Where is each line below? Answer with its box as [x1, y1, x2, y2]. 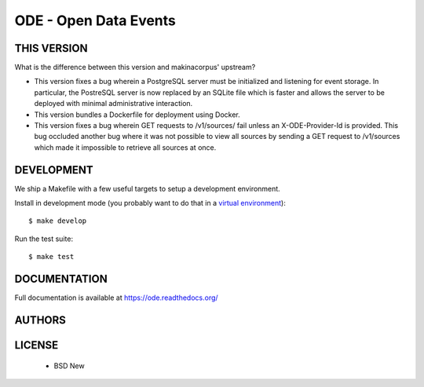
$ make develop [28, 217, 87, 225]
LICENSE [14, 338, 59, 352]
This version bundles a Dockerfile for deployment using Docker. [34, 110, 240, 119]
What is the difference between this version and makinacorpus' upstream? [14, 63, 256, 72]
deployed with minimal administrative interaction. [34, 99, 193, 108]
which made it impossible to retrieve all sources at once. [34, 142, 217, 152]
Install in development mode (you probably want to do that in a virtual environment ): [14, 199, 286, 208]
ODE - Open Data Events [14, 12, 177, 29]
